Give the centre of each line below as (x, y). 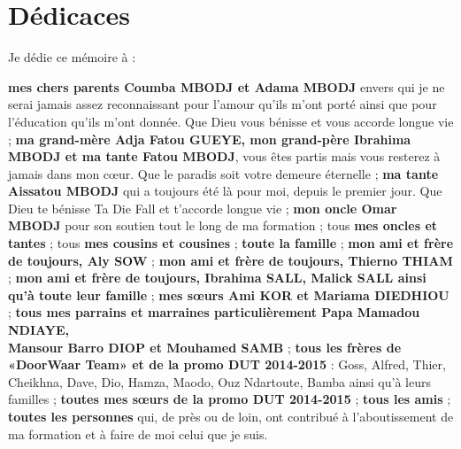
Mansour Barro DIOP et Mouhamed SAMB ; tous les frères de (205, 347)
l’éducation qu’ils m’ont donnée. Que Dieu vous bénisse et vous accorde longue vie (231, 121)
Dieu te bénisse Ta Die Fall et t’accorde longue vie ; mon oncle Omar (203, 208)
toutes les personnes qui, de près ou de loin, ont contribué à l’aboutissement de (231, 416)
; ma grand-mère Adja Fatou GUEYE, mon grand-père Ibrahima (210, 139)
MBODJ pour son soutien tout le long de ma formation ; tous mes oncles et (223, 225)
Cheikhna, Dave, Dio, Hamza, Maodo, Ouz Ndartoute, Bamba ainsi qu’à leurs (220, 381)
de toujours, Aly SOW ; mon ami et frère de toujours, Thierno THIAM (230, 260)
